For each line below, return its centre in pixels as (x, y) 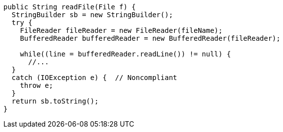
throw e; (37, 85)
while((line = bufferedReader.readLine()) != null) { (125, 54)
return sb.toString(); (55, 101)
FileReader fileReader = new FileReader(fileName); (121, 30)
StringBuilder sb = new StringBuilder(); (92, 15)
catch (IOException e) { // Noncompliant (94, 78)
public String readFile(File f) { (70, 7)
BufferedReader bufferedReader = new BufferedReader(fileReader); (150, 38)
